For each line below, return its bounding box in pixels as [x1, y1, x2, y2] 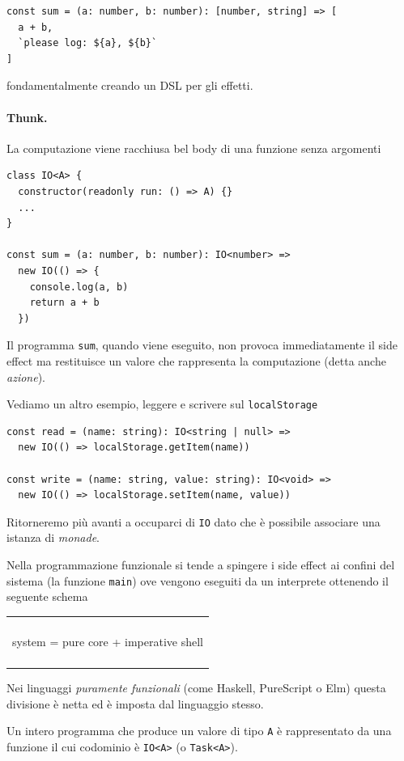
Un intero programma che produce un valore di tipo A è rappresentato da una [6, 722, 392, 739]
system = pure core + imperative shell [12, 632, 203, 649]
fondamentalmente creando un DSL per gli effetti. [6, 77, 253, 94]
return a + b [29, 297, 100, 309]
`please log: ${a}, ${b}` [18, 37, 158, 49]
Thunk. [6, 108, 48, 125]
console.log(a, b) [29, 281, 129, 293]
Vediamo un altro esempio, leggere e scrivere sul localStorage [6, 395, 318, 412]
